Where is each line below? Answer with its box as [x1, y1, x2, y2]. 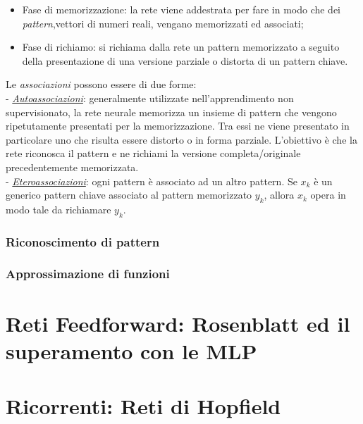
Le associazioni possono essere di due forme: [6, 77, 197, 92]
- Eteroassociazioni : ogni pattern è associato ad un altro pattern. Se [6, 173, 297, 188]
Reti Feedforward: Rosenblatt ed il [6, 308, 350, 337]
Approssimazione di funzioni [6, 265, 170, 282]
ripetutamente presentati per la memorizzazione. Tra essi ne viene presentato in [6, 118, 350, 133]
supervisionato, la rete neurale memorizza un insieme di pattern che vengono [6, 104, 337, 119]
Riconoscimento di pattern [6, 232, 160, 250]
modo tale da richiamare [6, 201, 111, 216]
